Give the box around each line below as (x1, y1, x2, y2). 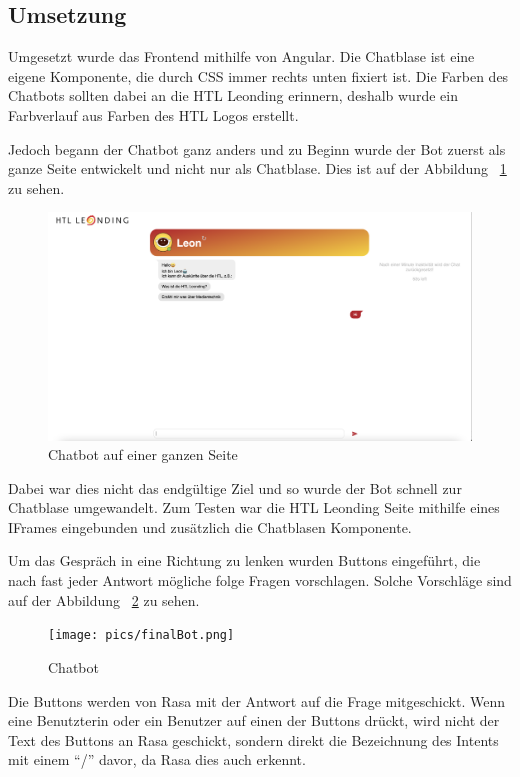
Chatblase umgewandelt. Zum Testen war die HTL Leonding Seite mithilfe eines (8, 497, 500, 518)
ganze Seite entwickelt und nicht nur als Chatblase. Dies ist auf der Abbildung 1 (8, 158, 507, 179)
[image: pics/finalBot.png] (48, 628, 235, 643)
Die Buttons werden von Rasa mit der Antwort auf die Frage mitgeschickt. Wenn (8, 690, 505, 711)
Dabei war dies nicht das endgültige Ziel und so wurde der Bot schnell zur (8, 477, 462, 498)
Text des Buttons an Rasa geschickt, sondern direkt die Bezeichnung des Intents (8, 729, 499, 750)
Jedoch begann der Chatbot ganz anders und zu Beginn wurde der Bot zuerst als (8, 138, 506, 159)
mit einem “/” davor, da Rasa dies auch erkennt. (8, 749, 306, 770)
